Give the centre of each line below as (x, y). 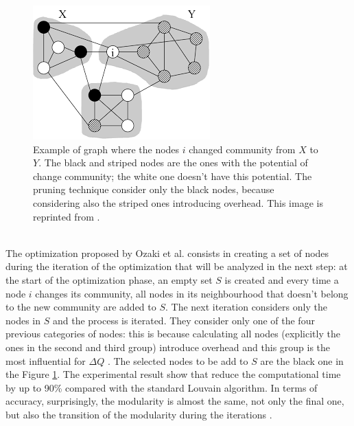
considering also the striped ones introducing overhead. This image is (178, 202)
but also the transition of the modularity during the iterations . (139, 414)
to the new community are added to (81, 307)
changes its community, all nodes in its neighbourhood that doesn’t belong (192, 293)
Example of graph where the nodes (106, 149)
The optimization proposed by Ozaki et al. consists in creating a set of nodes (167, 253)
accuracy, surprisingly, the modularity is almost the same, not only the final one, (175, 401)
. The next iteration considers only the (246, 307)
